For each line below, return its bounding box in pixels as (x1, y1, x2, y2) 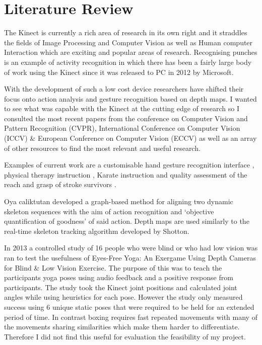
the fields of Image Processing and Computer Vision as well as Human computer (4, 37, 253, 47)
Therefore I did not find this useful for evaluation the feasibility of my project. (4, 331, 246, 341)
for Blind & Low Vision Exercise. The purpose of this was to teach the (4, 262, 222, 273)
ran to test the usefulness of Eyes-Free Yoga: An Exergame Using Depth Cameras (4, 252, 256, 263)
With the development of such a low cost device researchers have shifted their (4, 83, 244, 94)
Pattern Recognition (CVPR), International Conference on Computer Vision (4, 123, 240, 133)
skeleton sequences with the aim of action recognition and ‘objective (4, 206, 214, 216)
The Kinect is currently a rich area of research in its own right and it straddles (4, 27, 247, 38)
